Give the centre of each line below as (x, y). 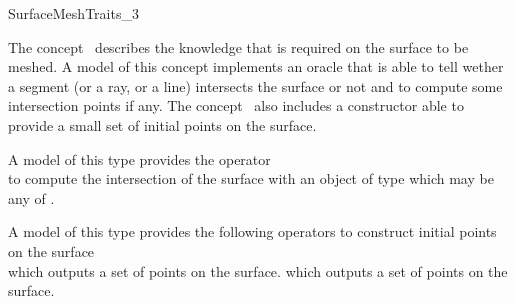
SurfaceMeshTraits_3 (73, 13)
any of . (31, 197)
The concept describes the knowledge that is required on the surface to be (238, 46)
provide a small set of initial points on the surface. (162, 124)
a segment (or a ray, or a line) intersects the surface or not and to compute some (255, 85)
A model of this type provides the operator (139, 158)
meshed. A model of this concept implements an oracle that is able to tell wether (256, 66)
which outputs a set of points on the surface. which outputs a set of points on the (258, 270)
